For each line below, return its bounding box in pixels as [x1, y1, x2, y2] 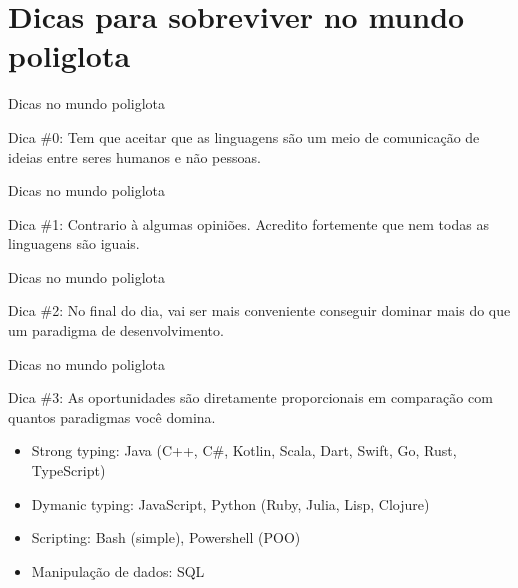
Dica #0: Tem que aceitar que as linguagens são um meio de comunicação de [8, 126, 480, 147]
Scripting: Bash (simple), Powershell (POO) [31, 527, 301, 548]
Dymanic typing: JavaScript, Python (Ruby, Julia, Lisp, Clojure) [31, 493, 430, 514]
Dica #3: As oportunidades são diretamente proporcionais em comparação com [8, 387, 493, 408]
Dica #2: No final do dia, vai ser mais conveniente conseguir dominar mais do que [8, 300, 511, 321]
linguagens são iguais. [8, 233, 140, 254]
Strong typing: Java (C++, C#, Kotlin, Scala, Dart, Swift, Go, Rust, [31, 440, 457, 461]
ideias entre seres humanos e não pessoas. [8, 146, 261, 167]
